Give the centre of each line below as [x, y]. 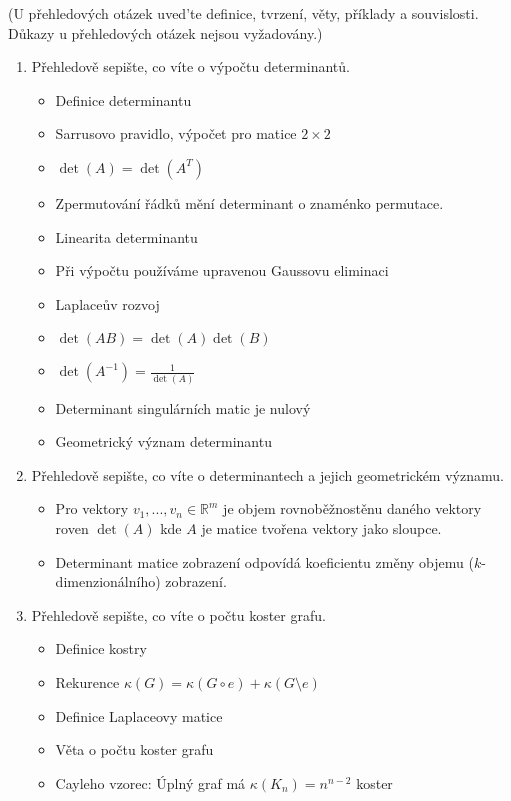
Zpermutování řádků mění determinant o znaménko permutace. [249, 202]
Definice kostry [101, 648]
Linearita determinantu [126, 236]
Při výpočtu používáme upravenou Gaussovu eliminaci [222, 270]
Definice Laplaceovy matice [139, 715]
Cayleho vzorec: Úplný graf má [150, 782]
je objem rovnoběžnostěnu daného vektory [352, 508]
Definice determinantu [123, 99]
